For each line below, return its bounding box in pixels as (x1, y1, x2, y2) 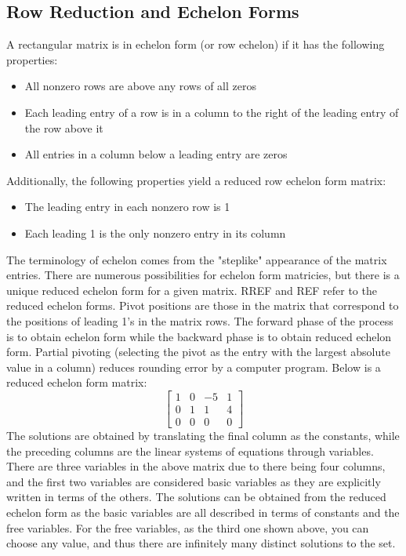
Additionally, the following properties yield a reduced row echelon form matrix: (6, 172, 386, 188)
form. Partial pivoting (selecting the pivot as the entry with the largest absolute (6, 343, 390, 360)
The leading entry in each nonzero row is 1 (24, 198, 230, 215)
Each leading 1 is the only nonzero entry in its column (24, 224, 286, 241)
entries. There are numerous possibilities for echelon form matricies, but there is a (6, 267, 400, 283)
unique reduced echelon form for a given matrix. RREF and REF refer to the (6, 282, 377, 298)
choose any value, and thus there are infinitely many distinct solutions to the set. (6, 535, 396, 551)
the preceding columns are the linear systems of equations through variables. (6, 442, 374, 459)
